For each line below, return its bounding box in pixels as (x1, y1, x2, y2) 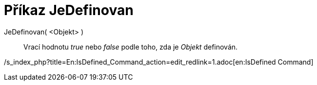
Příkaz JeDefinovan (4, 2, 134, 18)
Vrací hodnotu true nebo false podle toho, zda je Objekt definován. (23, 42, 238, 51)
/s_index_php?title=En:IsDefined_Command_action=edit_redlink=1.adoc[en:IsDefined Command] (4, 57, 314, 66)
